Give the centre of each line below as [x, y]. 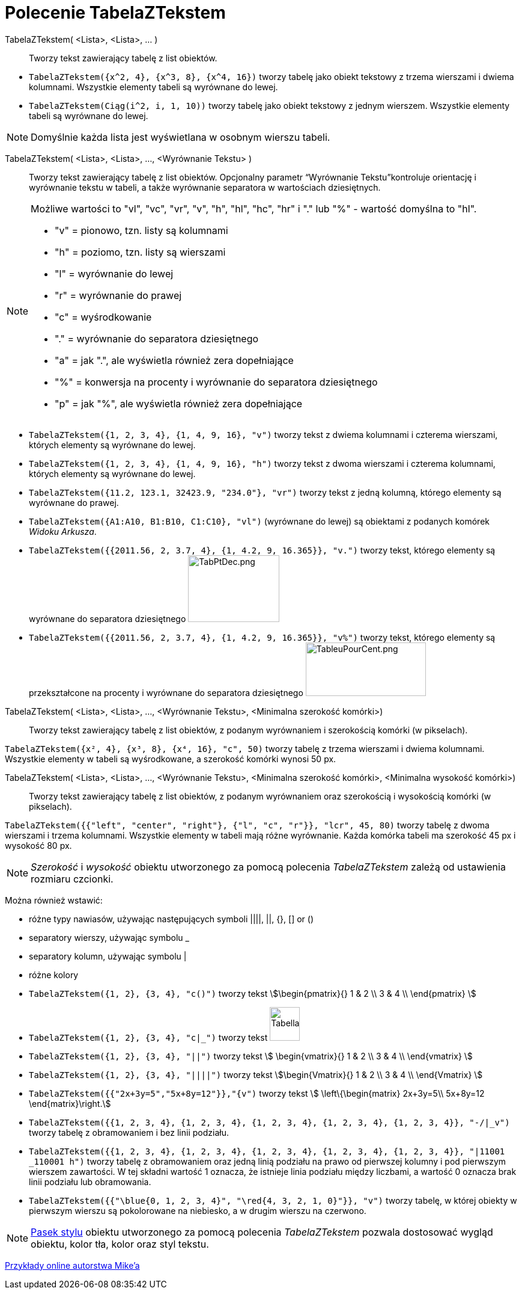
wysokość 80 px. [38, 845]
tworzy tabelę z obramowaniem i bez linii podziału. [129, 1132]
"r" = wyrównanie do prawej [118, 295]
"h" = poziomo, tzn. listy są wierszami [140, 252]
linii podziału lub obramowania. [90, 1182]
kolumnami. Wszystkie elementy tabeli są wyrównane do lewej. [153, 87]
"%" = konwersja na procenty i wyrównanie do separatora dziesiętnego [216, 382]
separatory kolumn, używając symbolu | [108, 956]
